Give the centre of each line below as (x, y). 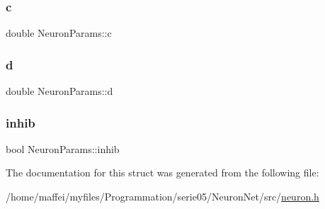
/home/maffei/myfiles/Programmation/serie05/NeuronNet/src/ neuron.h (162, 197)
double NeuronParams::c (59, 33)
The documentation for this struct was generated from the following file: (162, 173)
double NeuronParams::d (59, 91)
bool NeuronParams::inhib (63, 148)
